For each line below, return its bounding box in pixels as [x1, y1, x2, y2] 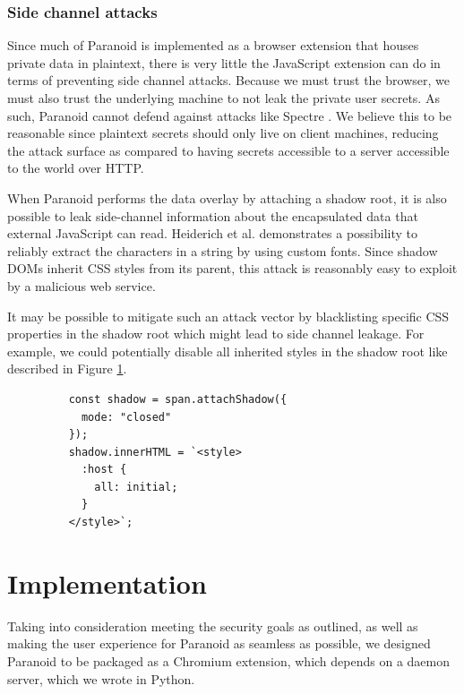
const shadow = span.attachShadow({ [68, 392, 288, 406]
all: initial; [94, 480, 178, 493]
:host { [81, 463, 127, 476]
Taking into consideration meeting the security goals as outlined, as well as [7, 616, 418, 635]
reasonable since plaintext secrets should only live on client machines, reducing [7, 124, 439, 142]
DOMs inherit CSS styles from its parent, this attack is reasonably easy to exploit [7, 259, 458, 278]
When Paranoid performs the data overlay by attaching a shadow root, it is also [7, 188, 447, 207]
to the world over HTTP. [7, 159, 144, 177]
